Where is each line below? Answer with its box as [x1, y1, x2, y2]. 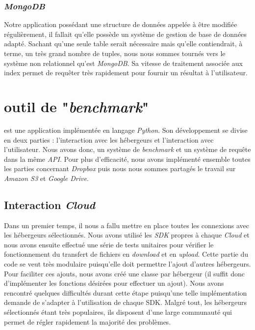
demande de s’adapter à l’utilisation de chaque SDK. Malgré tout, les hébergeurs [4, 297, 247, 307]
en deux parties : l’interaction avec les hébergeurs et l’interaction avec [4, 134, 214, 145]
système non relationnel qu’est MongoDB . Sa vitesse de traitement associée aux [4, 58, 243, 68]
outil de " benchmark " [4, 96, 149, 117]
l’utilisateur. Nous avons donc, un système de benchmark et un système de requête [4, 144, 251, 154]
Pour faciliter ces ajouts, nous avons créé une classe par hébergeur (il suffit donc [4, 268, 245, 278]
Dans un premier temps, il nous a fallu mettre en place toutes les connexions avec [4, 220, 250, 230]
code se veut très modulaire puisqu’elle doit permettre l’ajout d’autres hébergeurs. [4, 259, 251, 269]
